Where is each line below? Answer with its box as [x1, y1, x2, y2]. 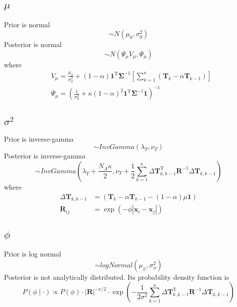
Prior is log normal [4, 249, 61, 259]
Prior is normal [4, 19, 50, 29]
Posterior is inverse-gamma [4, 151, 86, 161]
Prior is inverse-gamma [4, 133, 74, 144]
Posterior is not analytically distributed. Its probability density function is [4, 271, 229, 282]
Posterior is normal [4, 39, 62, 50]
